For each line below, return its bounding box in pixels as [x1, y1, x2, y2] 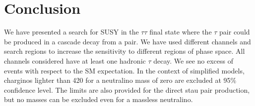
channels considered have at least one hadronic [4, 55, 146, 66]
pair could [219, 27, 250, 37]
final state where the [149, 27, 212, 37]
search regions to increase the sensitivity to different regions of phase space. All [4, 46, 245, 56]
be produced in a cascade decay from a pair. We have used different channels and [4, 36, 251, 46]
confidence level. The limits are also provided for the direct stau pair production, [4, 84, 250, 95]
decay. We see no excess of [153, 55, 233, 66]
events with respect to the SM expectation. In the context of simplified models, [4, 65, 245, 75]
